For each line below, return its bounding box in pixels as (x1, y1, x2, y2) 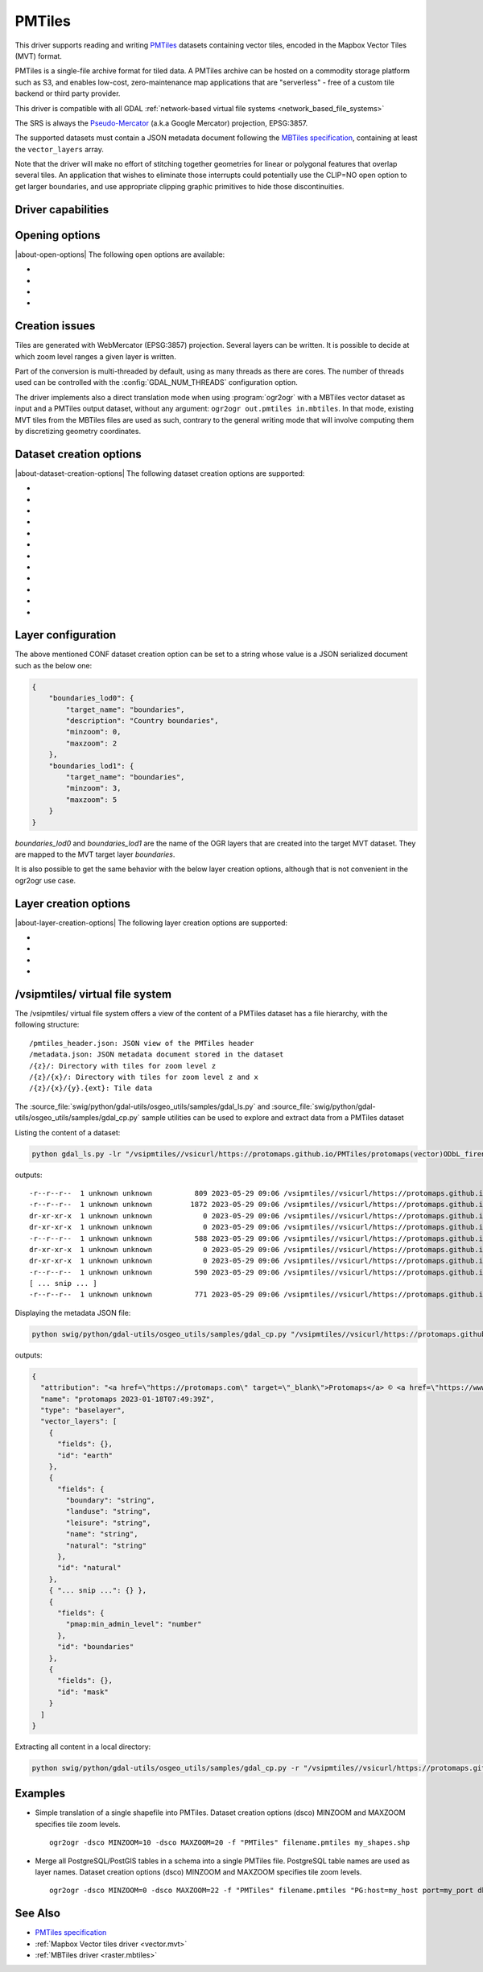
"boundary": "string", (65, 1496, 156, 1505)
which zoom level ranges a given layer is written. (14, 351, 176, 362)
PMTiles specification (35, 1928, 107, 1937)
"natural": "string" (65, 1540, 147, 1550)
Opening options (14, 228, 101, 242)
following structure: (14, 1019, 80, 1030)
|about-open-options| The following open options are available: (14, 250, 225, 259)
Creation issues (14, 319, 96, 333)
